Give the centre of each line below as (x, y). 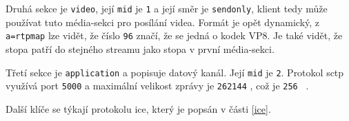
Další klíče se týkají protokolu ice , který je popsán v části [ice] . (138, 108)
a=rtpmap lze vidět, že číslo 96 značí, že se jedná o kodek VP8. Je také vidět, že (174, 35)
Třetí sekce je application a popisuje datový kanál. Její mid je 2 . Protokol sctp (175, 72)
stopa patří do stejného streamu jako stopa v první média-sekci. (140, 48)
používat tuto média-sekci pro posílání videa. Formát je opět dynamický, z (163, 22)
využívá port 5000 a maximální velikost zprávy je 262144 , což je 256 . (157, 86)
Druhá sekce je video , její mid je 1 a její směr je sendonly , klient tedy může (167, 8)
